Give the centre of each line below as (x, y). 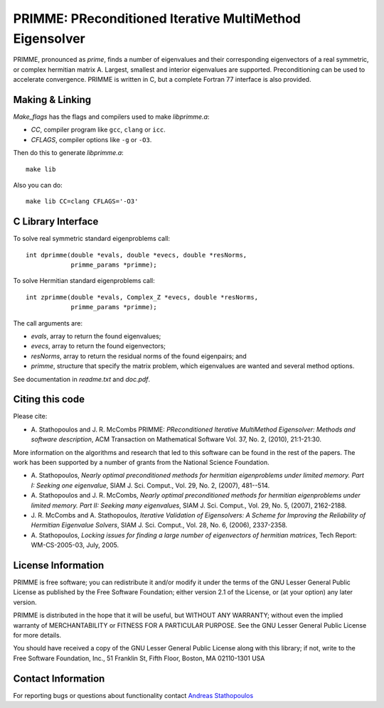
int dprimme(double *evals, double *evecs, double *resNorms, (137, 255)
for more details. (37, 635)
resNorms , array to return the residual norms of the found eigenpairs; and (139, 356)
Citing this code (49, 399)
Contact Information (59, 678)
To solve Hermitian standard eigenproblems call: (84, 281)
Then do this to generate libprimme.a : (68, 153)
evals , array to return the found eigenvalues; (96, 336)
